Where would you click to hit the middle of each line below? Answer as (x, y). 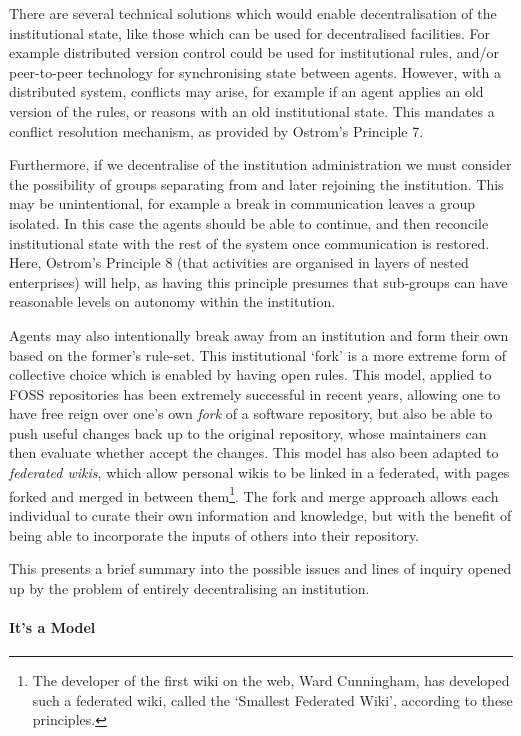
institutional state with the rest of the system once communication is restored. (249, 242)
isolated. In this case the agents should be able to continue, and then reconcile (249, 222)
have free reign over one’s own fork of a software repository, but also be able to (251, 413)
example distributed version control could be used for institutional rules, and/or (254, 52)
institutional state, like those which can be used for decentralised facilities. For (250, 32)
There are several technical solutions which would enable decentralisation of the (253, 13)
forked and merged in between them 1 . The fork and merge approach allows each (254, 494)
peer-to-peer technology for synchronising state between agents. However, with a (255, 71)
